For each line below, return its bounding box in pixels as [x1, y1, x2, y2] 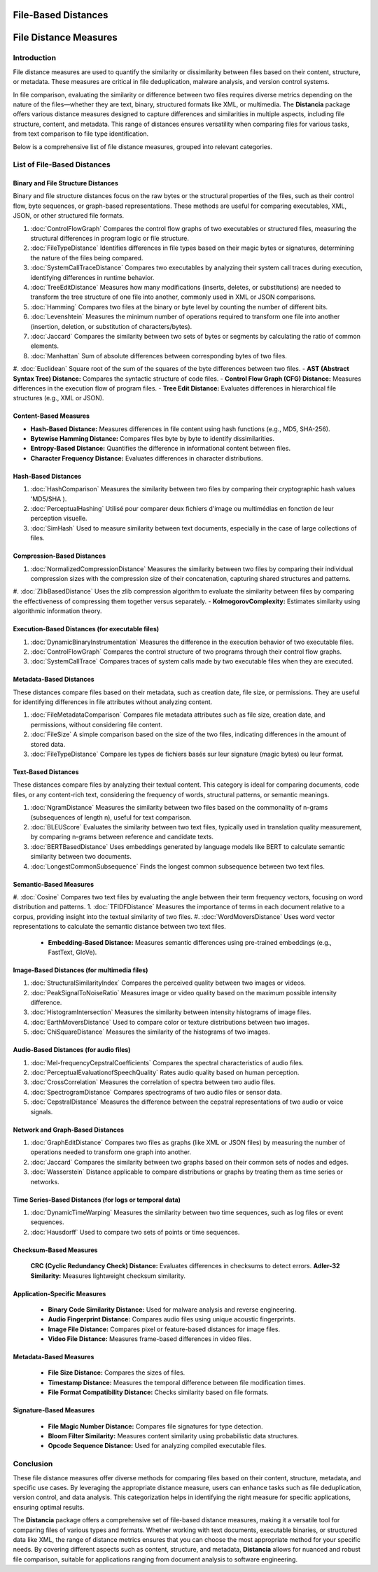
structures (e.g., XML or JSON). [13, 394, 104, 402]
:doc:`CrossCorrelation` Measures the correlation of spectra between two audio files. [30, 1078, 276, 1086]
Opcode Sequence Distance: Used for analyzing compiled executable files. [48, 1442, 267, 1450]
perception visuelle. [30, 514, 87, 523]
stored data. [30, 740, 66, 748]
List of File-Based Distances [13, 160, 111, 169]
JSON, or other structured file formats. [13, 211, 125, 220]
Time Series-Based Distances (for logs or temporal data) [13, 1195, 181, 1204]
